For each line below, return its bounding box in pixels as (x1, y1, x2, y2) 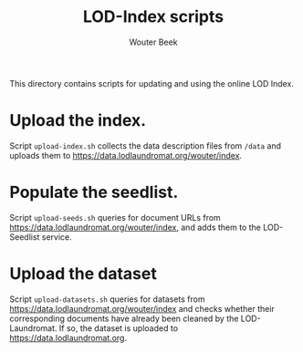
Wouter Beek (129, 36, 178, 47)
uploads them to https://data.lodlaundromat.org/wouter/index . (9, 150, 243, 160)
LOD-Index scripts (82, 6, 225, 27)
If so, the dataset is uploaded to (58, 322, 179, 334)
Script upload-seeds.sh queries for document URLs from (9, 212, 221, 223)
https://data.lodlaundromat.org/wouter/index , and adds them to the (9, 222, 262, 233)
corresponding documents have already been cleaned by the (9, 313, 239, 324)
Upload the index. (9, 110, 147, 131)
